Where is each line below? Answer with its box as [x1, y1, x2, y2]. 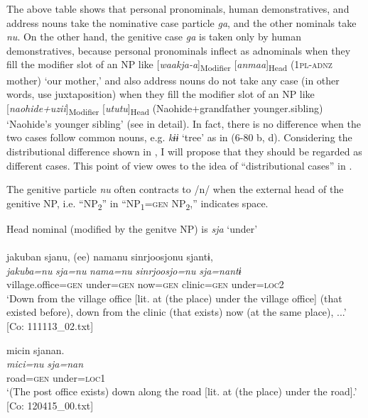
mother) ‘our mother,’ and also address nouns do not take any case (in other [6, 72, 340, 87]
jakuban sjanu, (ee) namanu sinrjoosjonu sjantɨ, [6, 249, 213, 264]
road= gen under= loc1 [6, 370, 106, 385]
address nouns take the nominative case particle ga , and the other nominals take [6, 15, 357, 30]
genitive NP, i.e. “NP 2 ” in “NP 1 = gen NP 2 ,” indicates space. [6, 195, 269, 212]
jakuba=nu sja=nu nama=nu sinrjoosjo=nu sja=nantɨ [6, 263, 242, 277]
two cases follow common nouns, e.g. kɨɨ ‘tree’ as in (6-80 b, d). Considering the [6, 130, 352, 145]
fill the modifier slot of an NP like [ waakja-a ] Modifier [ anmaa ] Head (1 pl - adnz [6, 57, 332, 74]
